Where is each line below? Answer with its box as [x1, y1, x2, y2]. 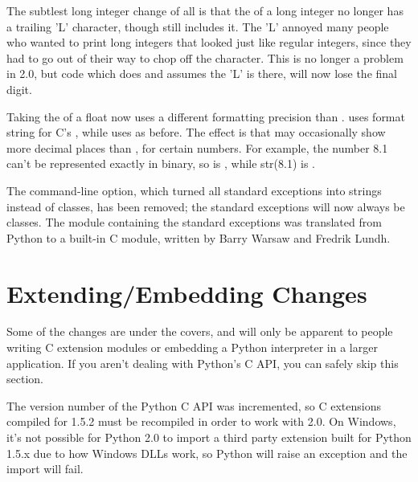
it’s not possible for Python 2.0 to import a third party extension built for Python [6, 429, 412, 445]
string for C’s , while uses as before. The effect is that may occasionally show [6, 124, 386, 141]
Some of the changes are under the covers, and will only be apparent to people [6, 323, 393, 340]
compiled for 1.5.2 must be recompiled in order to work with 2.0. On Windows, [6, 413, 396, 430]
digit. [6, 80, 32, 97]
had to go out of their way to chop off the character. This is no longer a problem [6, 49, 404, 66]
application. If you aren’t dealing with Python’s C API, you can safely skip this [6, 354, 399, 371]
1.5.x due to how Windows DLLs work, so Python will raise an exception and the [6, 444, 408, 461]
